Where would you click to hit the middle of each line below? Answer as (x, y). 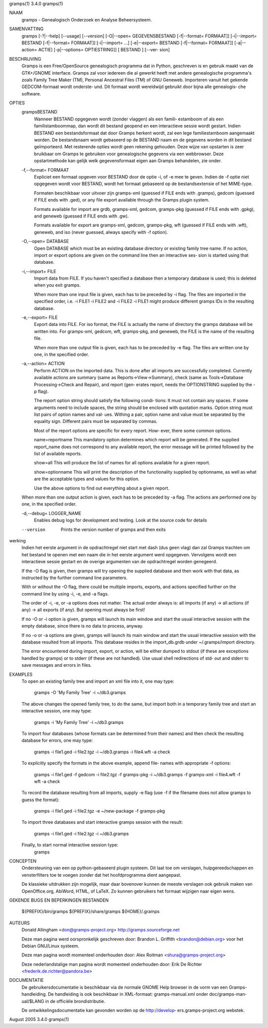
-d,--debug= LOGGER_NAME (51, 513)
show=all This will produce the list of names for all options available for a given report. (122, 463)
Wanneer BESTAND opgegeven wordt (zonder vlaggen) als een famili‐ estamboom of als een (129, 119)
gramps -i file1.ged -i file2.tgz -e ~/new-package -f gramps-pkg (100, 811)
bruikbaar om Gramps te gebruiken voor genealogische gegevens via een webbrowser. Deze (129, 154)
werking (17, 540)
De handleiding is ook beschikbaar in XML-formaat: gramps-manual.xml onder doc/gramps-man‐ (147, 994)
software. (31, 94)
